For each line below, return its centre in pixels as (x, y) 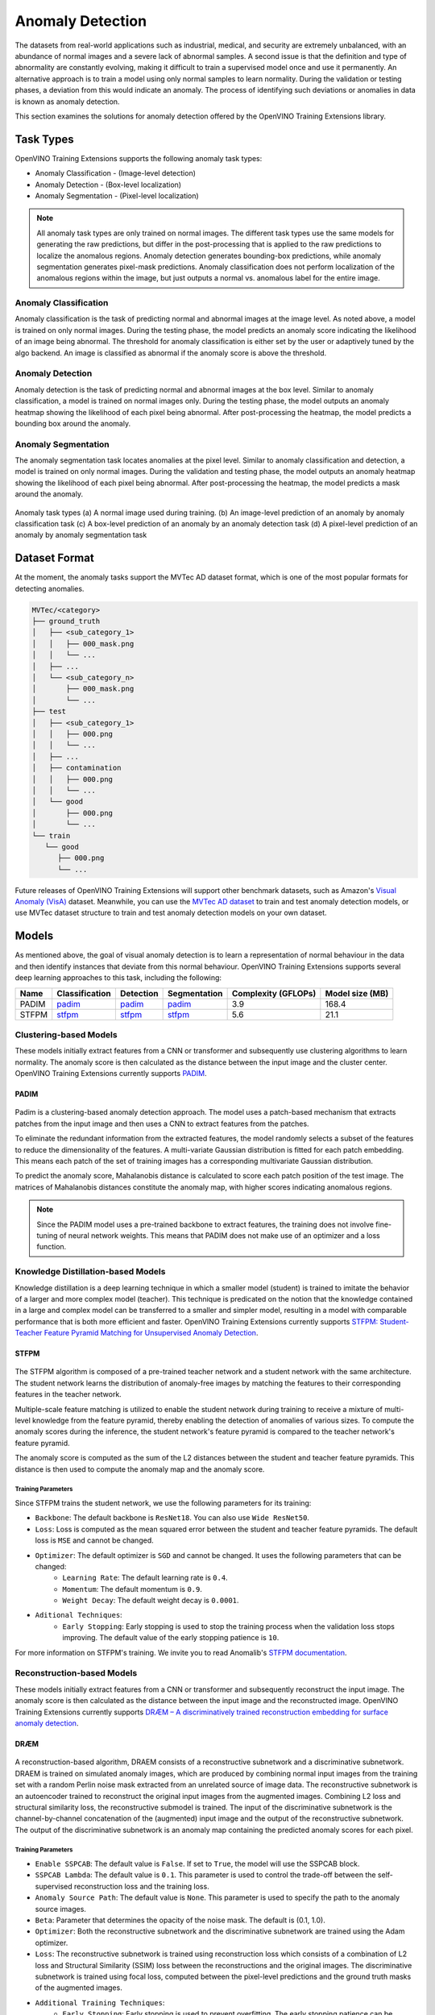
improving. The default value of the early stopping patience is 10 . (171, 1638)
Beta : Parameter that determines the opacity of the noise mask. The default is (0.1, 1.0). (180, 1920)
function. (52, 1247)
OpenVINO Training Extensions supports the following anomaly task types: (139, 158)
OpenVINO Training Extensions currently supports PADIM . (111, 1074)
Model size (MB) (357, 993)
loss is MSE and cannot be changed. (94, 1540)
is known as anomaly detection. (67, 102)
